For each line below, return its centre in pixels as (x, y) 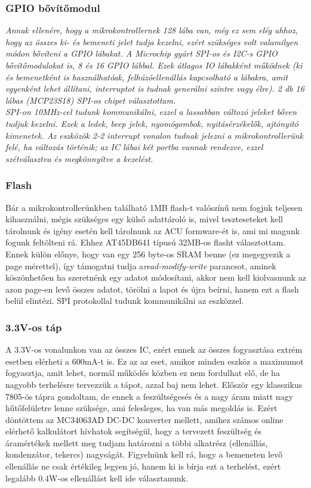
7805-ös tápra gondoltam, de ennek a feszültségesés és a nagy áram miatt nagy (149, 396)
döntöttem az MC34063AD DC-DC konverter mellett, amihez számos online (144, 419)
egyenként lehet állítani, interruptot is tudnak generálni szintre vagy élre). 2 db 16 (155, 88)
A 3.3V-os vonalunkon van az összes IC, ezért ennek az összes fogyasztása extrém (154, 349)
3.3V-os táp (34, 327)
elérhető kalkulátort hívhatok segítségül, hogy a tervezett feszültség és (134, 431)
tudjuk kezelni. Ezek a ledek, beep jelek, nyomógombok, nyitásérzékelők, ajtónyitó (152, 123)
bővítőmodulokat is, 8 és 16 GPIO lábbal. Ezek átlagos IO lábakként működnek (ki (154, 65)
